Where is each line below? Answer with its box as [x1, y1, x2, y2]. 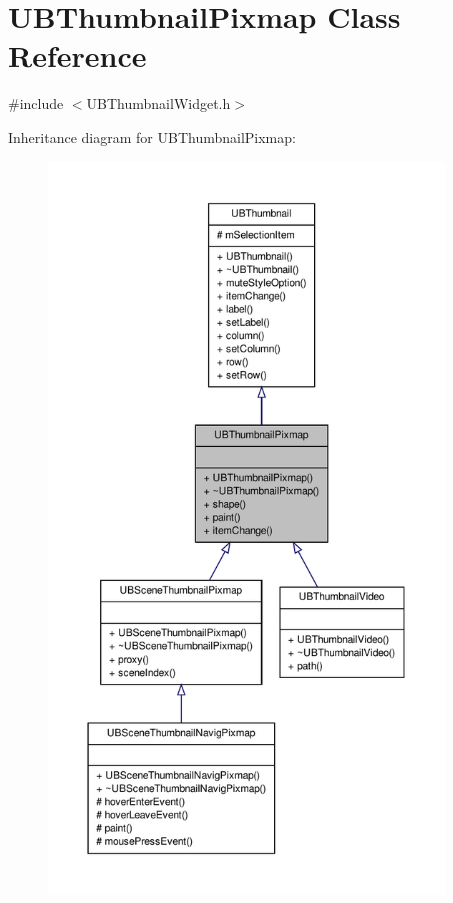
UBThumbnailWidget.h [86, 93, 231, 114]
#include [8, 93, 64, 114]
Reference [8, 35, 147, 76]
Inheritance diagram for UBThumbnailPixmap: [8, 126, 296, 147]
